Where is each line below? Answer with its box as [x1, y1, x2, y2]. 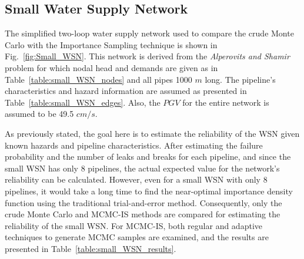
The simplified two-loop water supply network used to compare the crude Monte [5, 27, 294, 39]
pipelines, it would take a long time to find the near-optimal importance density [5, 184, 293, 197]
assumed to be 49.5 [5, 107, 74, 120]
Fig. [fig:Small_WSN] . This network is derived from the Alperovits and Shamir [5, 50, 290, 62]
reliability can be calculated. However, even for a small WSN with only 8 [5, 173, 268, 186]
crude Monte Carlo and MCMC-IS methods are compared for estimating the [5, 208, 280, 220]
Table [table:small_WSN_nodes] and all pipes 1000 [5, 73, 192, 85]
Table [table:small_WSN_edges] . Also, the [5, 96, 161, 108]
